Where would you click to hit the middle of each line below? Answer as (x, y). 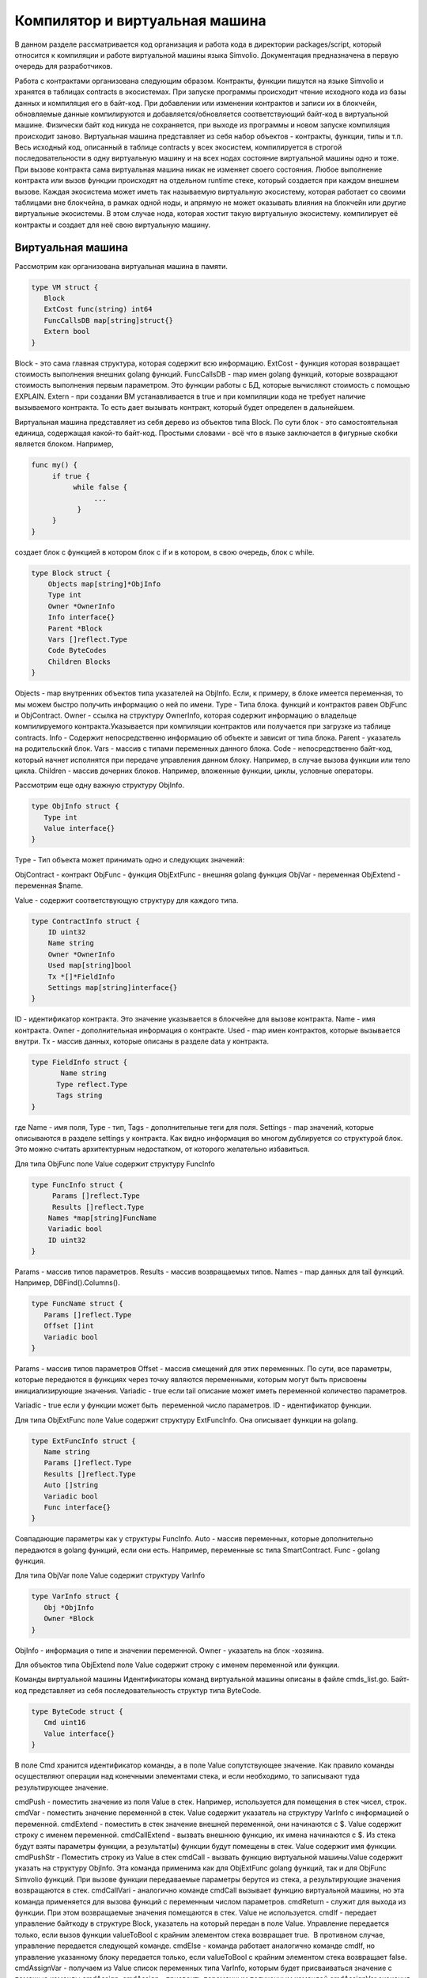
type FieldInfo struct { (79, 1063)
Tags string (79, 1095)
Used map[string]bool (90, 966)
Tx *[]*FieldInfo (81, 976)
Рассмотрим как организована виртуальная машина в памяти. (121, 266)
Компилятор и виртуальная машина (140, 21)
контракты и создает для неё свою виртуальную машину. (113, 225)
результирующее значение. (62, 1787)
